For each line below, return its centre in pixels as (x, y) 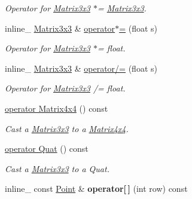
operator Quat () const (47, 149)
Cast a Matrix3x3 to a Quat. (57, 168)
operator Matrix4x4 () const (57, 108)
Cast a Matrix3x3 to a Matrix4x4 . (67, 128)
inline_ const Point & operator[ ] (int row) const (96, 189)
